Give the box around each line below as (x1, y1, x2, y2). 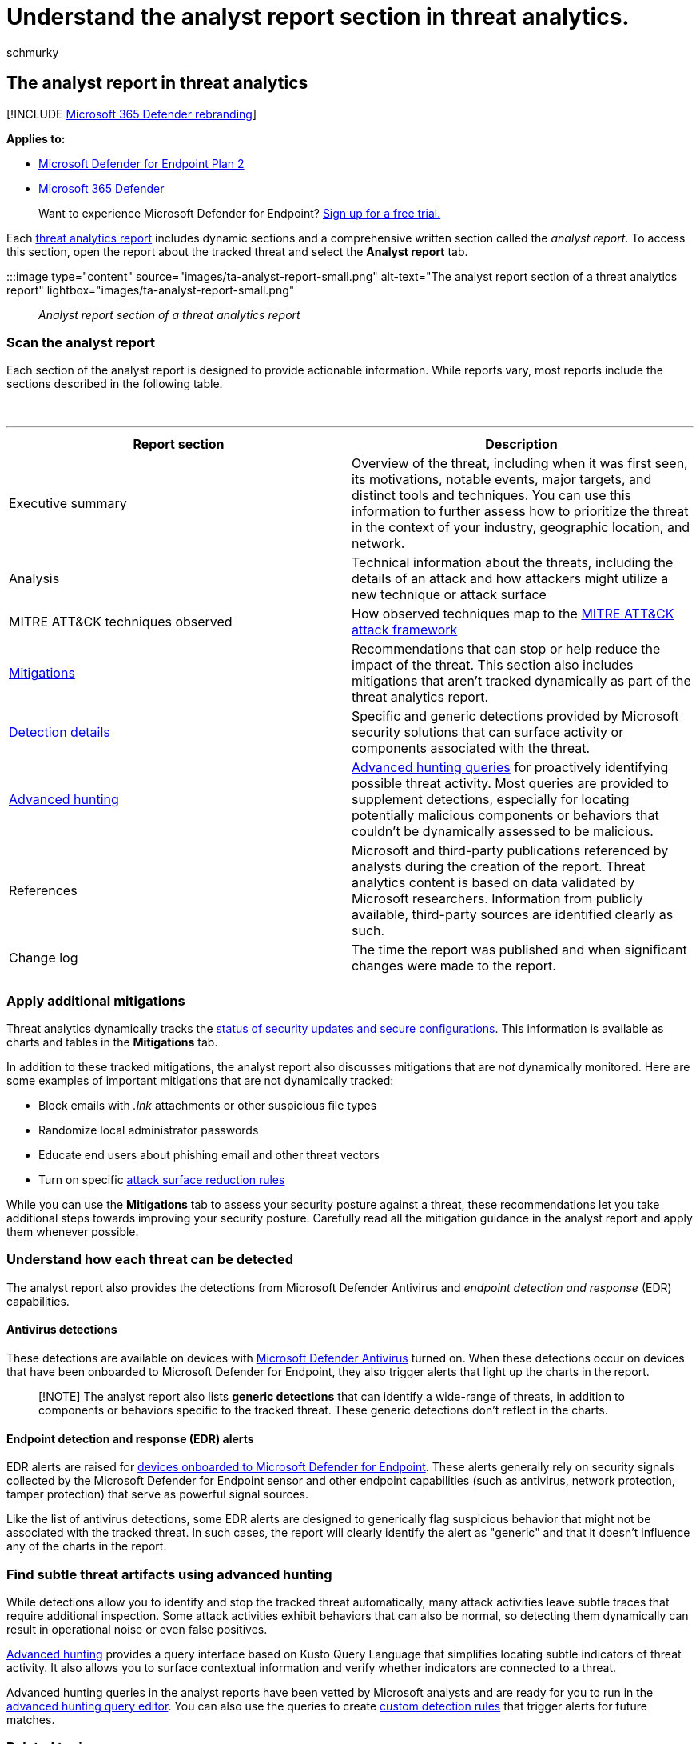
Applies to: (6, 131, 66, 146)
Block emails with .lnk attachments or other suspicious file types (38, 1098, 377, 1113)
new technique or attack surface (352, 586, 547, 603)
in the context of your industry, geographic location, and (352, 519, 690, 536)
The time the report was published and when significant (352, 942, 687, 958)
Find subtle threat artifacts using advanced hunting (6, 1566, 332, 1582)
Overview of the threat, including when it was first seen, (352, 455, 688, 472)
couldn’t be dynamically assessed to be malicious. (352, 823, 654, 840)
